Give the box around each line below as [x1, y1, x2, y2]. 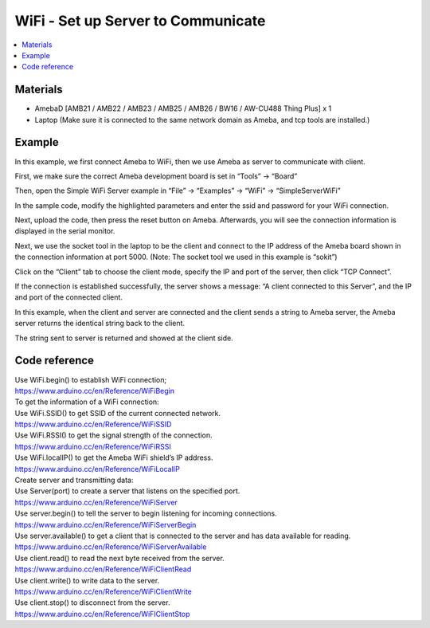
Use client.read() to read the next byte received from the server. [14, 553, 225, 563]
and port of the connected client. [14, 292, 123, 302]
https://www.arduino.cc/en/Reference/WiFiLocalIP [14, 464, 181, 473]
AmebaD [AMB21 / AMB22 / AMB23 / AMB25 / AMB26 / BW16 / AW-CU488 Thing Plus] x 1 [34, 104, 332, 113]
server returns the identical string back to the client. [14, 319, 186, 328]
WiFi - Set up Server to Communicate [14, 12, 266, 29]
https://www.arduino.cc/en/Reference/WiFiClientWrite [14, 587, 193, 596]
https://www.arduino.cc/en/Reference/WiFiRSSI [14, 442, 171, 451]
